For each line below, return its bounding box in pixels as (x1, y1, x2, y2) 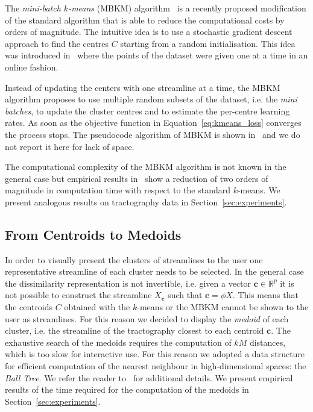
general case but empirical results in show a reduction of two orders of (5, 172, 268, 184)
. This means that (232, 289, 299, 301)
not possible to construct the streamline (5, 289, 152, 301)
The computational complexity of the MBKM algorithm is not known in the (5, 160, 286, 173)
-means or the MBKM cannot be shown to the (137, 301, 309, 313)
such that (168, 289, 203, 301)
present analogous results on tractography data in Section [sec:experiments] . (5, 195, 287, 208)
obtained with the (64, 301, 130, 313)
